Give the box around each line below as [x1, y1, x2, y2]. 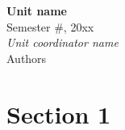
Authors [6, 49, 47, 66]
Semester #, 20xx [6, 18, 94, 35]
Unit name [6, 2, 67, 19]
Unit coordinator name [6, 34, 119, 51]
